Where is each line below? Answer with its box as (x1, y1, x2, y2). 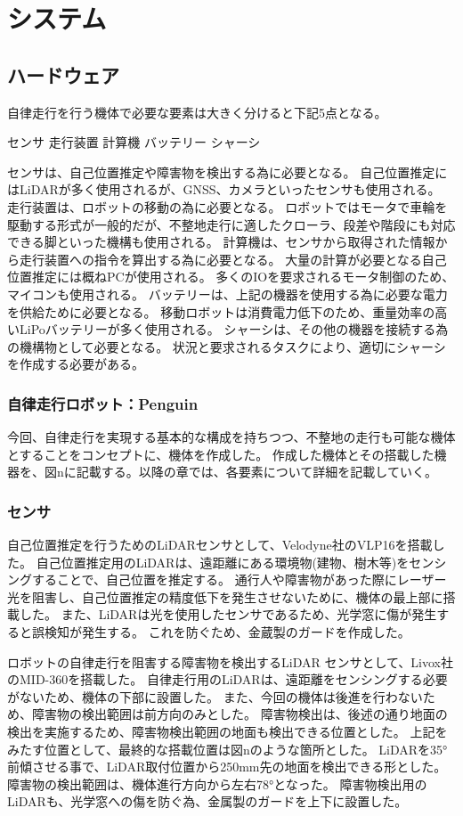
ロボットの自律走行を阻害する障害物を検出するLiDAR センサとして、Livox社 (7, 652, 453, 671)
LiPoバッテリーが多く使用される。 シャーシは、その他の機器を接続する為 (19, 320, 449, 339)
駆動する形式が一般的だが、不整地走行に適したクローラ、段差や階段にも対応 (7, 215, 456, 233)
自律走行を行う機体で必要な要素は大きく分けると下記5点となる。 (7, 102, 387, 121)
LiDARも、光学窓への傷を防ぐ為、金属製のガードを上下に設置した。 (7, 792, 408, 811)
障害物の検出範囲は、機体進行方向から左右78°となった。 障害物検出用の (7, 774, 427, 793)
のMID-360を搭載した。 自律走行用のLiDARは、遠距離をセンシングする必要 (7, 670, 448, 689)
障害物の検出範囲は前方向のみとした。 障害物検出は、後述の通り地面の (31, 705, 448, 723)
